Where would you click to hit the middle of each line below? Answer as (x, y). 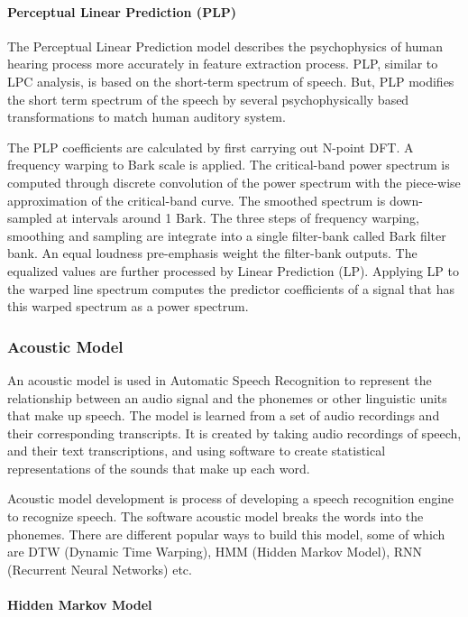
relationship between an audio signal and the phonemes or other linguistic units (227, 397)
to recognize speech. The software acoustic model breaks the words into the (216, 516)
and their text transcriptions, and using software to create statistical (197, 451)
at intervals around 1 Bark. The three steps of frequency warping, (238, 218)
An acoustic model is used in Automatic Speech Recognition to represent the (220, 379)
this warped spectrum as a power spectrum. (128, 306)
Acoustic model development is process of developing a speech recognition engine (231, 498)
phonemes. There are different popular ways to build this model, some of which (226, 534)
